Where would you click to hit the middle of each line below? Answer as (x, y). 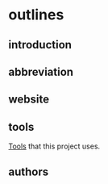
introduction (40, 45)
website (29, 100)
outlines (36, 15)
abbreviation (41, 71)
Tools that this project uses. (54, 146)
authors (29, 171)
